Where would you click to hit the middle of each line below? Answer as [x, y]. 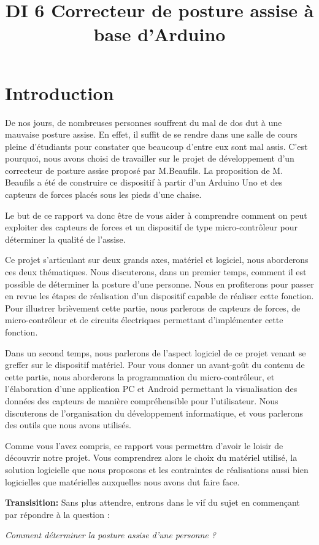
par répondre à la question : [57, 514]
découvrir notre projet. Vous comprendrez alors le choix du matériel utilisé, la [151, 457]
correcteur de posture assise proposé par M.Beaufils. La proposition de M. [144, 170]
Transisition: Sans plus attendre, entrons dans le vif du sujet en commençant [152, 502]
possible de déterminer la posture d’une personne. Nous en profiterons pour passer [159, 284]
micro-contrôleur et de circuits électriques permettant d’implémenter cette [144, 320]
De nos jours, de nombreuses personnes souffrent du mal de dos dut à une [144, 122]
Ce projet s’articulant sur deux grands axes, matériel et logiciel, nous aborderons [157, 260]
